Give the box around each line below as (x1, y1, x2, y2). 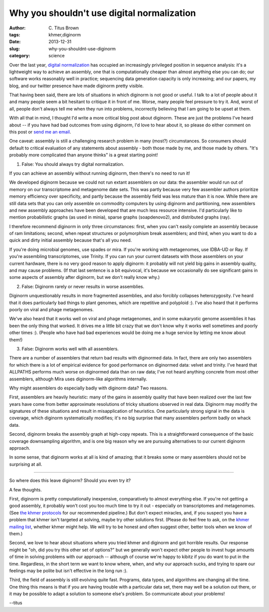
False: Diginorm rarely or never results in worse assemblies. (21, 283, 144, 289)
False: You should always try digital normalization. (21, 161, 125, 167)
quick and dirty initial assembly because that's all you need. (9, 237, 132, 244)
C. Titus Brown (48, 25, 79, 31)
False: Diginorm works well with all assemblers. (21, 346, 119, 352)
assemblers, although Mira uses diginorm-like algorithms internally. (9, 376, 147, 382)
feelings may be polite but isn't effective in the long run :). (9, 568, 128, 574)
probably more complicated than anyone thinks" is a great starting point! (9, 152, 158, 158)
